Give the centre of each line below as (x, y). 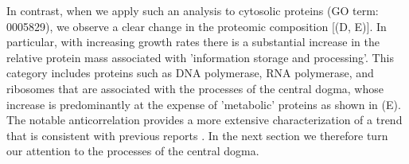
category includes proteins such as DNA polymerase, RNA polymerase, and (190, 73)
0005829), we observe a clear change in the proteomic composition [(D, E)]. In (197, 26)
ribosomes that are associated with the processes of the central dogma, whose (195, 88)
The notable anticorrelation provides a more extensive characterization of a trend (204, 120)
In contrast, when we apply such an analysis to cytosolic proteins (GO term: (193, 10)
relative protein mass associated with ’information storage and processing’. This (200, 57)
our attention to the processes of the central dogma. (133, 151)
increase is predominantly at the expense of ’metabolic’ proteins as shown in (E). (204, 104)
